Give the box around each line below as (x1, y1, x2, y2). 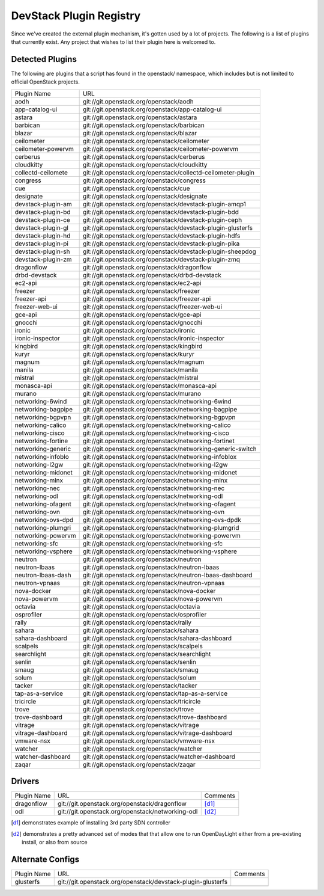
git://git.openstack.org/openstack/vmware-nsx (82, 737, 215, 745)
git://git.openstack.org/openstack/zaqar (82, 760, 196, 769)
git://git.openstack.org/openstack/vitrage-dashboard (82, 728, 232, 737)
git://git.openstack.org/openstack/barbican (82, 121, 205, 129)
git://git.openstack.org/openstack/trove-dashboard (82, 713, 227, 721)
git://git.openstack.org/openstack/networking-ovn (82, 508, 225, 516)
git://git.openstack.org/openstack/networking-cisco (82, 429, 229, 437)
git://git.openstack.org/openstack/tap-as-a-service (82, 689, 228, 698)
